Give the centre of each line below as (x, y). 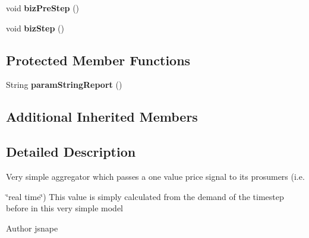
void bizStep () (35, 28)
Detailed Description (71, 152)
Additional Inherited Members (102, 117)
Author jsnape (32, 228)
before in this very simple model (65, 208)
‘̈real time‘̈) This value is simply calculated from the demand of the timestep (145, 196)
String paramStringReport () (64, 85)
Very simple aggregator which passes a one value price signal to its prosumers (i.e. (155, 176)
